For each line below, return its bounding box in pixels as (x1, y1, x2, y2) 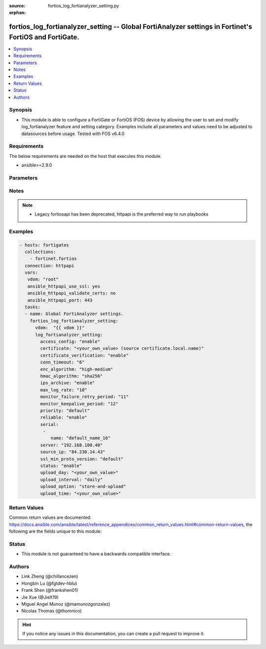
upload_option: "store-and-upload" (40, 484, 127, 489)
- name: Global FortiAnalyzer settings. (25, 311, 124, 317)
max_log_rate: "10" (40, 387, 87, 393)
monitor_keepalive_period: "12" (40, 401, 118, 406)
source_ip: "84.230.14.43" (40, 449, 105, 455)
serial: (40, 422, 59, 427)
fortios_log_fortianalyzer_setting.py (48, 3, 119, 8)
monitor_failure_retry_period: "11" (40, 394, 129, 399)
